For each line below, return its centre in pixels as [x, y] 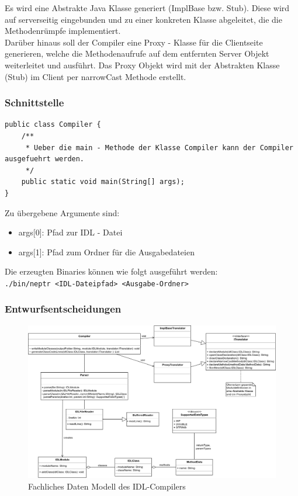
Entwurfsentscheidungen [63, 309]
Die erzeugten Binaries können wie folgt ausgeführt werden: [111, 271]
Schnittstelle [34, 103]
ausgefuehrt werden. [45, 159]
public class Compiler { [53, 125]
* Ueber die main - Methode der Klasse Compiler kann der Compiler [159, 148]
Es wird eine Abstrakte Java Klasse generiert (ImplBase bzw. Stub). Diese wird [147, 8]
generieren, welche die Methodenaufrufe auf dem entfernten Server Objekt [137, 53]
